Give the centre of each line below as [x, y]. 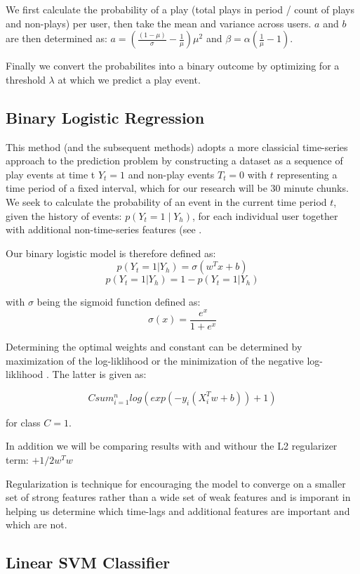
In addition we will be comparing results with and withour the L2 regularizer [172, 446]
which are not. [36, 524]
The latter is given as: [99, 374]
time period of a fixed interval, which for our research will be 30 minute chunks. [177, 188]
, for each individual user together [265, 215]
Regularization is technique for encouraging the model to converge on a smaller [176, 483]
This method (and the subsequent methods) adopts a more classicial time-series [177, 146]
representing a [307, 174]
